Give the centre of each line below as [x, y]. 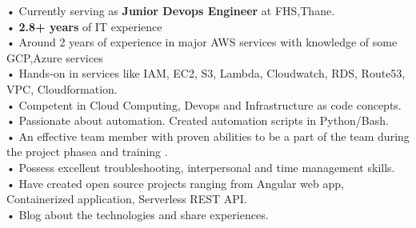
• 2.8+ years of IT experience [84, 26]
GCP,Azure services [55, 57]
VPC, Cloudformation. [62, 88]
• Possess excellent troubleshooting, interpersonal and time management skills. [201, 167]
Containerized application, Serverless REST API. [127, 199]
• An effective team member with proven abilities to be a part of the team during [208, 136]
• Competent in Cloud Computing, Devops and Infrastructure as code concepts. [204, 104]
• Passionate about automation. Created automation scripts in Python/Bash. [198, 120]
